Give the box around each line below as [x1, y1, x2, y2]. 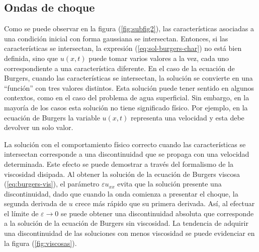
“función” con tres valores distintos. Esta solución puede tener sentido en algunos [4, 82, 254, 93]
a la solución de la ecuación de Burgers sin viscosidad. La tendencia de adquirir [4, 218, 248, 228]
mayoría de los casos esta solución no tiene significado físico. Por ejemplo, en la [4, 102, 248, 112]
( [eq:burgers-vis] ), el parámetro [4, 178, 100, 189]
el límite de [4, 208, 39, 218]
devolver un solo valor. [4, 122, 73, 133]
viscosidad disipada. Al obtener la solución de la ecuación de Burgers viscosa [4, 168, 240, 179]
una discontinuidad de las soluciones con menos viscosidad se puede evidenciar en [4, 228, 255, 238]
